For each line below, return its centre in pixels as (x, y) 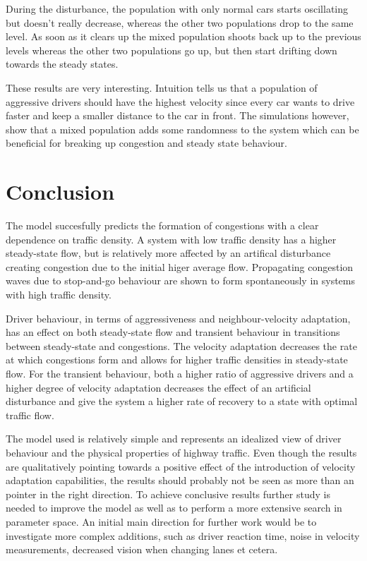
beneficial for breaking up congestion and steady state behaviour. (146, 143)
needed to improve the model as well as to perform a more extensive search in (174, 508)
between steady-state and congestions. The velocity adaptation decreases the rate (181, 345)
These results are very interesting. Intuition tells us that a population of (162, 87)
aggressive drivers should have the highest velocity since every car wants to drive (180, 101)
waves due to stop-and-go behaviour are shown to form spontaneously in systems (180, 280)
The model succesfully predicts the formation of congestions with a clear (162, 225)
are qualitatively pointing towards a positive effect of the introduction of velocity (181, 466)
